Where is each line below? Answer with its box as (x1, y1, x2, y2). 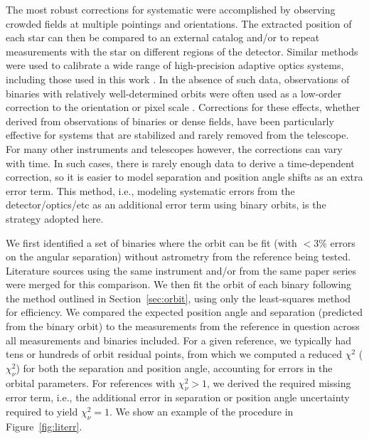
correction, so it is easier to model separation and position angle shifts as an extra (6, 169, 363, 184)
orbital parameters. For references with (6, 375, 176, 390)
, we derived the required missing (206, 375, 351, 390)
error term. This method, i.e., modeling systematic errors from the (6, 183, 295, 198)
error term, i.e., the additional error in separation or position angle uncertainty (6, 390, 350, 405)
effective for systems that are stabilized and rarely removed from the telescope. (6, 127, 349, 142)
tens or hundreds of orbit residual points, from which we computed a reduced (6, 347, 343, 361)
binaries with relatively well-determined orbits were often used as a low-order (6, 85, 342, 100)
